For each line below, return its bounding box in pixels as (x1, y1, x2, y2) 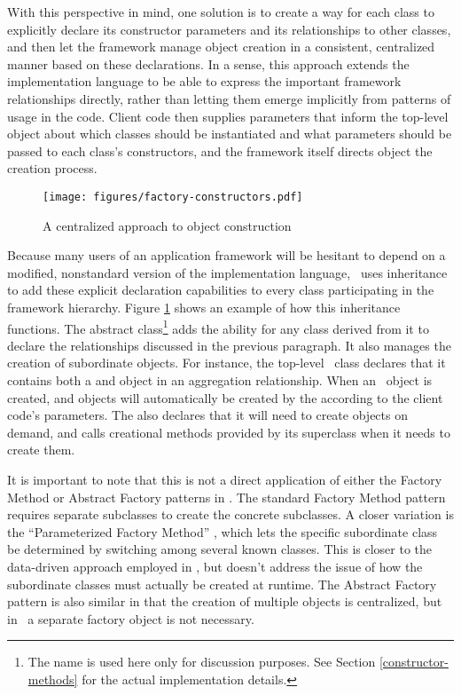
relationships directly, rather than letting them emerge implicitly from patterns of (7, 89, 451, 107)
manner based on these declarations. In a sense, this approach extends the (7, 54, 410, 73)
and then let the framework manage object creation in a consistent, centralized (7, 37, 435, 56)
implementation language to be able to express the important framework (7, 72, 402, 91)
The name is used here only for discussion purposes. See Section (27, 652, 376, 671)
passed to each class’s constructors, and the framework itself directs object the (7, 141, 433, 160)
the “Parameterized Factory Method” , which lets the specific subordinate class (7, 522, 438, 541)
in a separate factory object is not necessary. (7, 609, 254, 628)
